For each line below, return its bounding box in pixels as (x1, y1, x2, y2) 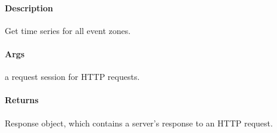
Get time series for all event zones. (5, 24, 131, 36)
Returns (5, 94, 39, 106)
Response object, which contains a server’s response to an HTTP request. (5, 116, 273, 129)
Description (5, 1, 54, 14)
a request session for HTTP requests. (5, 70, 140, 83)
